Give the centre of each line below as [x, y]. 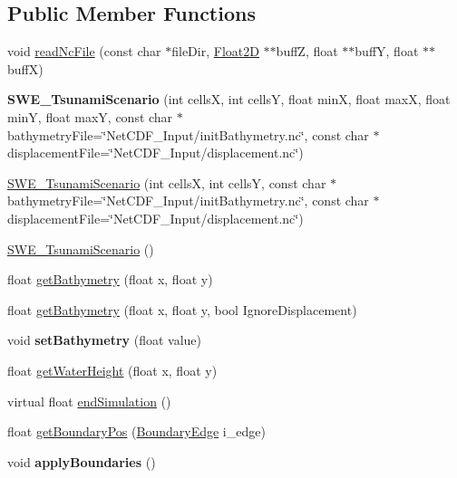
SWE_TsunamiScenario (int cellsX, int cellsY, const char [167, 182]
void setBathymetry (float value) [105, 340]
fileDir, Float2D [215, 51]
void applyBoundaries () [82, 461]
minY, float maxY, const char [90, 116]
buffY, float [387, 51]
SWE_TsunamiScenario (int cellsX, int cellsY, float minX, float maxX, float [229, 99]
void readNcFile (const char [84, 51]
